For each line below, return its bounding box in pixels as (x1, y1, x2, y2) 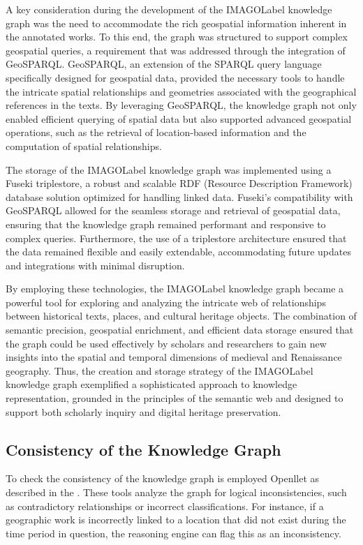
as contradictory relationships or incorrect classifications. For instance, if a (6, 498, 324, 513)
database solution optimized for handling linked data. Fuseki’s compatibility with (6, 189, 353, 204)
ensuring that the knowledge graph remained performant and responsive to (6, 216, 326, 231)
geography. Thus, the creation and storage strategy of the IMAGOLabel (6, 363, 313, 378)
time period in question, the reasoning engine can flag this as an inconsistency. (6, 525, 341, 540)
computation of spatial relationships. (6, 138, 162, 153)
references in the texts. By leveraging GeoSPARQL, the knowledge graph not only (6, 98, 357, 112)
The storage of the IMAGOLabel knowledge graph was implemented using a (6, 162, 332, 177)
